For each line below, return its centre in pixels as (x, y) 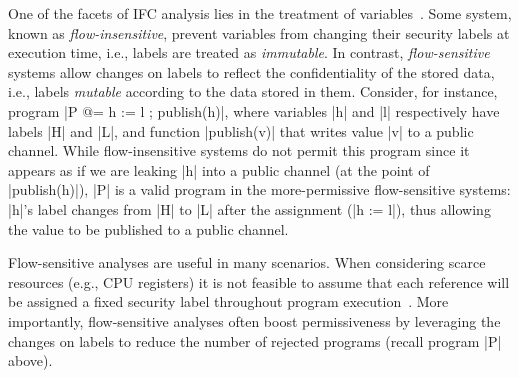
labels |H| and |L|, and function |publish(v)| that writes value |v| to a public (241, 130)
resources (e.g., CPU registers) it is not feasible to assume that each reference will (259, 281)
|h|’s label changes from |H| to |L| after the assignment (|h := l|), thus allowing (249, 208)
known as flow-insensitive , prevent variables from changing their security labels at (259, 32)
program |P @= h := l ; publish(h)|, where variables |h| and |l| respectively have (254, 110)
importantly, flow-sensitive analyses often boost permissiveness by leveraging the (254, 320)
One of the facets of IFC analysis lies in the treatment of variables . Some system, (260, 13)
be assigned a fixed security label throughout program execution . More (228, 301)
